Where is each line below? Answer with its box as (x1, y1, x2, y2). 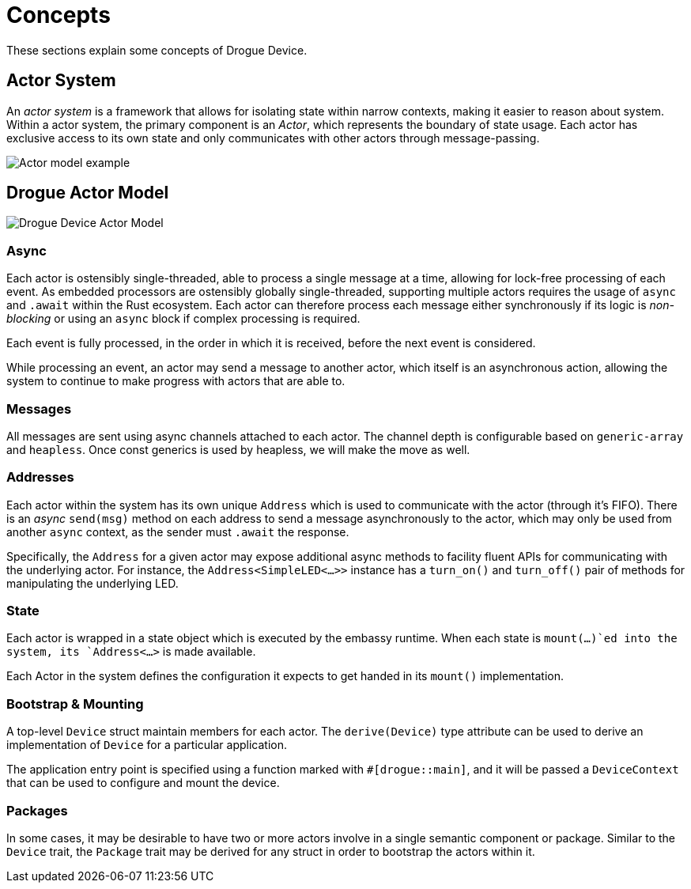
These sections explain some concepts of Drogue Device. (6, 43, 308, 57)
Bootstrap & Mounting (6, 695, 144, 712)
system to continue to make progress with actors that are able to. (6, 374, 345, 388)
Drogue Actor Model (6, 183, 169, 203)
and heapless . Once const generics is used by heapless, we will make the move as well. (6, 442, 470, 456)
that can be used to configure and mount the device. (6, 776, 280, 790)
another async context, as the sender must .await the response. (6, 524, 349, 539)
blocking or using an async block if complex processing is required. (6, 312, 361, 326)
